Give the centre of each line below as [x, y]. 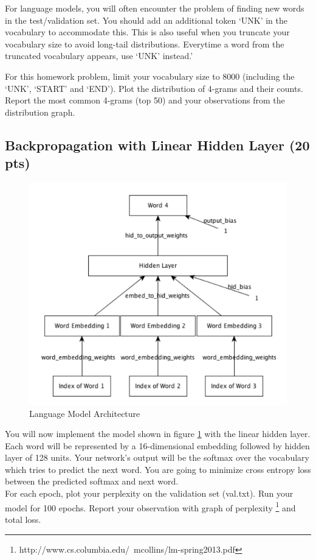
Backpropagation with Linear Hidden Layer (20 [157, 145]
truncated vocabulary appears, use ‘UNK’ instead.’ [99, 56]
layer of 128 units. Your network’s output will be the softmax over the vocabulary [157, 457]
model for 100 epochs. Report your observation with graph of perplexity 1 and [150, 506]
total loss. [23, 519]
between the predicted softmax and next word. [92, 481]
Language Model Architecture [85, 413]
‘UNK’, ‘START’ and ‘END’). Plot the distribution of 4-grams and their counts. [154, 88]
